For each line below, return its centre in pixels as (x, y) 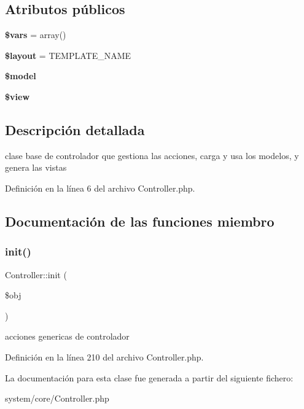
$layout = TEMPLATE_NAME (68, 55)
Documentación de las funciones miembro (140, 221)
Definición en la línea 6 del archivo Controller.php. (100, 188)
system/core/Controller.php (57, 398)
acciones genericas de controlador (67, 336)
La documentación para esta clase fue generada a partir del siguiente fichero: (149, 377)
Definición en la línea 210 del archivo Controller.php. (104, 356)
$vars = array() (36, 35)
